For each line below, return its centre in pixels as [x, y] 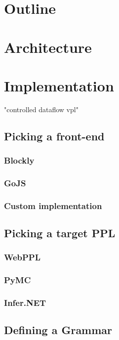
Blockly [19, 160]
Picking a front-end [54, 136]
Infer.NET [25, 303]
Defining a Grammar [58, 330]
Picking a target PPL [60, 233]
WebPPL [22, 257]
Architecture [48, 47]
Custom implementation [53, 205]
